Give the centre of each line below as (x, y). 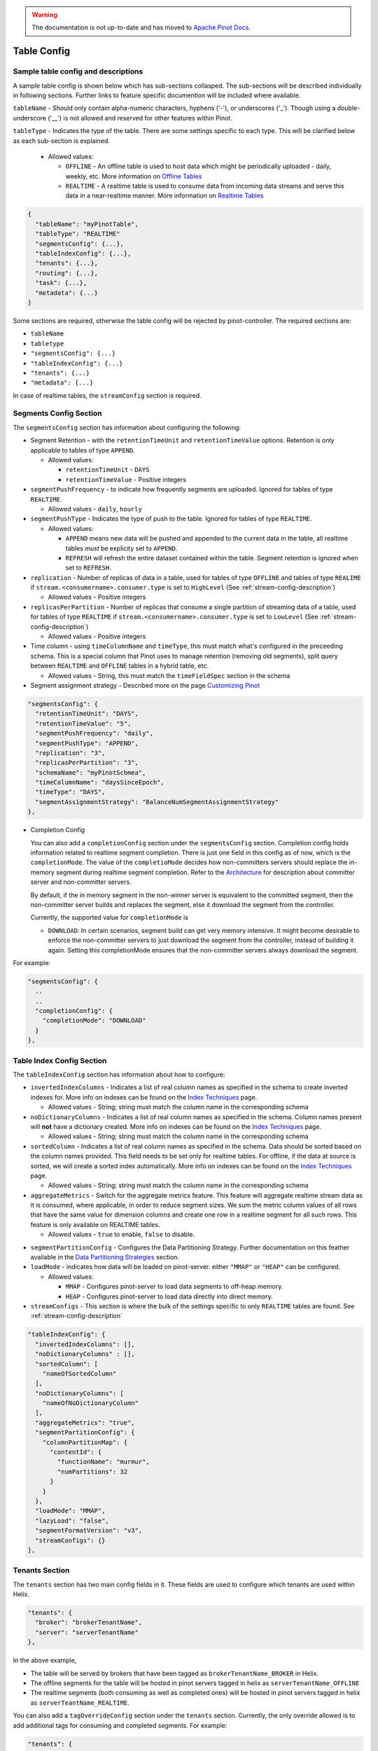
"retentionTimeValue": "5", (83, 724)
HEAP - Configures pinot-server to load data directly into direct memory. (169, 1296)
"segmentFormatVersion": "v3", (89, 1531)
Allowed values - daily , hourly (95, 508)
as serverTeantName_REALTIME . (80, 1703)
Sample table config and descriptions (78, 71)
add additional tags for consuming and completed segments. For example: (120, 1725)
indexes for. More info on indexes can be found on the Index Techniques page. (144, 1097)
